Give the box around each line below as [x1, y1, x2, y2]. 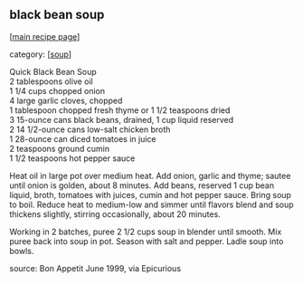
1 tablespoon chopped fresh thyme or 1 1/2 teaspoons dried [9, 104, 231, 116]
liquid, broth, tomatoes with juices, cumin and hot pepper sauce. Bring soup [9, 189, 292, 200]
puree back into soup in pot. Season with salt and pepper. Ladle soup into [9, 235, 284, 247]
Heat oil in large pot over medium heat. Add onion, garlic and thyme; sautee [9, 170, 291, 181]
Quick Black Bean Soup [9, 66, 97, 77]
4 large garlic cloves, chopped [9, 95, 123, 106]
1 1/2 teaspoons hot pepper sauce [9, 153, 136, 164]
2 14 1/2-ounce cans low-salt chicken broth [9, 124, 171, 135]
